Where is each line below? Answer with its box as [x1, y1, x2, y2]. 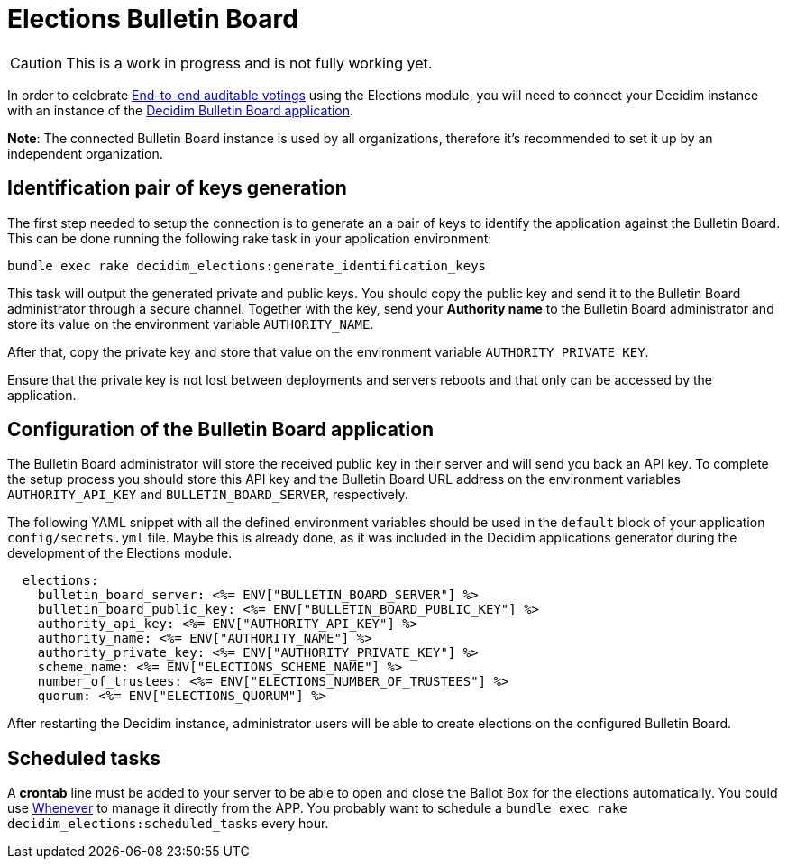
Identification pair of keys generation [7, 177, 347, 200]
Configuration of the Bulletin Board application [7, 418, 435, 442]
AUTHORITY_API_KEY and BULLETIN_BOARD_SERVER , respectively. [7, 487, 408, 503]
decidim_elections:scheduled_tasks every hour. [7, 816, 329, 832]
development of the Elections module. [7, 545, 233, 561]
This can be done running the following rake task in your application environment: [7, 230, 492, 246]
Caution [10, 53, 63, 72]
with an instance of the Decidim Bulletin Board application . [7, 102, 354, 118]
